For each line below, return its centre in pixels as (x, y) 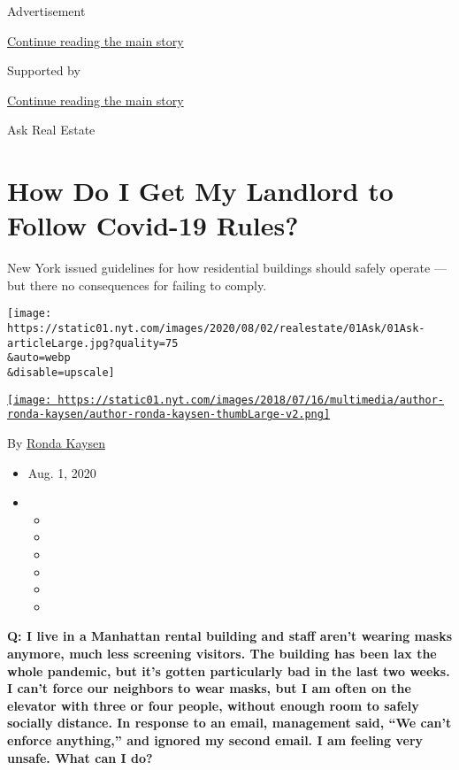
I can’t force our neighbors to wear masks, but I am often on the (209, 688)
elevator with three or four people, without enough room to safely (213, 705)
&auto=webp (39, 358)
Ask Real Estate (51, 130)
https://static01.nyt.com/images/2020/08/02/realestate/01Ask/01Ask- (216, 329)
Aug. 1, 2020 (62, 472)
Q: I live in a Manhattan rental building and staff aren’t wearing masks (230, 636)
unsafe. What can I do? (80, 757)
